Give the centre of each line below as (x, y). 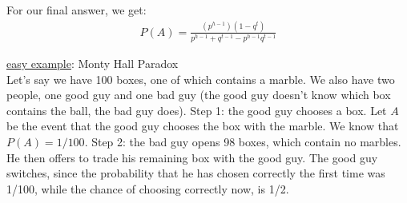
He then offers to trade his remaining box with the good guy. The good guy (192, 157)
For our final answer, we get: (77, 10)
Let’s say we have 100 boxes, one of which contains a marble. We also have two (201, 79)
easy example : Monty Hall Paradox (93, 64)
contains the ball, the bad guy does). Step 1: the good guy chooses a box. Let (197, 110)
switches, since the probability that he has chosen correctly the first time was (196, 173)
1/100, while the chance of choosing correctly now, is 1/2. (148, 188)
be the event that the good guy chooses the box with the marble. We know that (203, 126)
